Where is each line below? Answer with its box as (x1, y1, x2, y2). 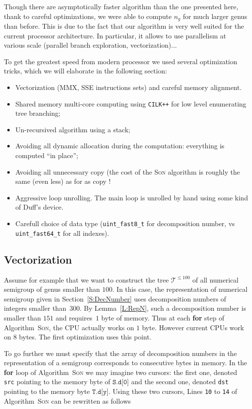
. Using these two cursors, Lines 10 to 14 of (108, 386, 237, 396)
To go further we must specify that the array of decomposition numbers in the (4, 348, 237, 358)
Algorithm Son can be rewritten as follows (4, 395, 131, 406)
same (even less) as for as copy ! (15, 176, 111, 186)
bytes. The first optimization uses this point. (19, 332, 151, 342)
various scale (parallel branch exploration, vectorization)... (4, 40, 177, 50)
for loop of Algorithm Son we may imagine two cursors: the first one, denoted (4, 367, 237, 377)
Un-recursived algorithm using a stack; (15, 124, 131, 134)
